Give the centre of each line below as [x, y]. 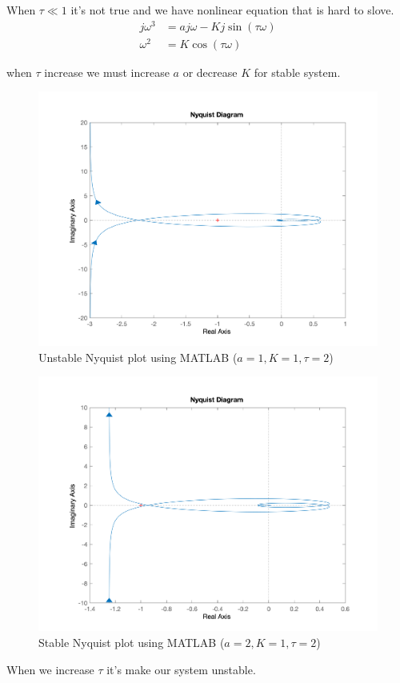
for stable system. [297, 72]
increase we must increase [107, 72]
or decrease [210, 72]
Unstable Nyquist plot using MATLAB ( [138, 357]
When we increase [50, 669]
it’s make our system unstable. [181, 669]
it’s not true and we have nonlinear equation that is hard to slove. [232, 10]
